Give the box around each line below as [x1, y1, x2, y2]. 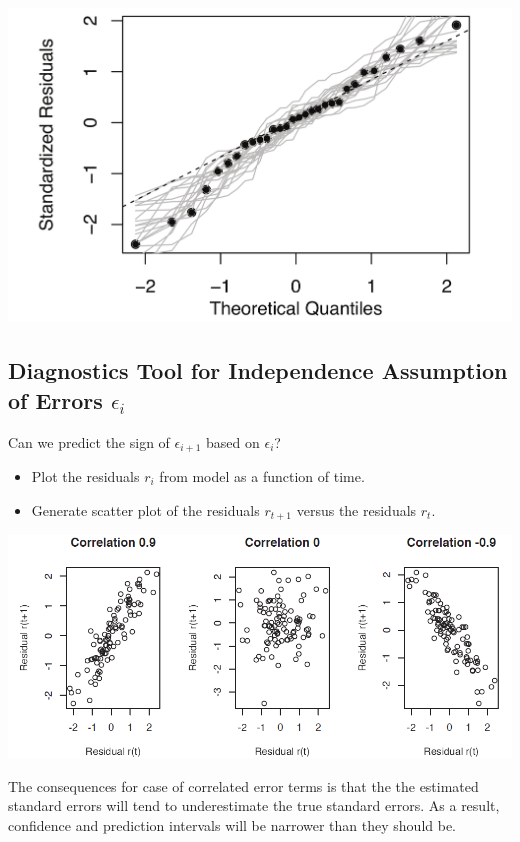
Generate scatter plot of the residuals [31, 499, 260, 520]
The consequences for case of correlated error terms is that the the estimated [8, 775, 479, 796]
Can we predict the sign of [8, 431, 170, 452]
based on [206, 431, 260, 452]
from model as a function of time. [159, 465, 365, 486]
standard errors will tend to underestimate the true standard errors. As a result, [8, 795, 500, 816]
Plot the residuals [31, 465, 140, 486]
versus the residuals [296, 499, 417, 520]
